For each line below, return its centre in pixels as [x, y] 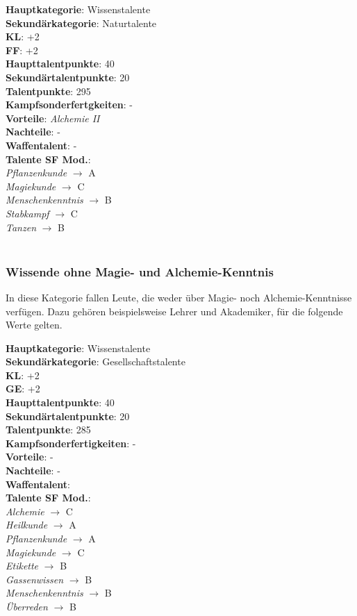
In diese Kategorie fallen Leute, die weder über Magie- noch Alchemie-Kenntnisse [179, 297]
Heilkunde [27, 525]
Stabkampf [27, 213]
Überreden [27, 606]
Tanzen [21, 227]
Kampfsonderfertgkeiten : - [69, 105]
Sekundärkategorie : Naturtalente [81, 23]
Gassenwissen [35, 579]
